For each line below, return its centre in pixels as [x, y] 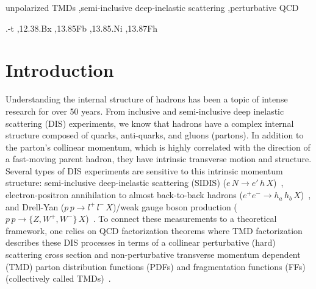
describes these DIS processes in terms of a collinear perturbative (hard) [141, 242]
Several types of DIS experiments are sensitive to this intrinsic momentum [144, 170]
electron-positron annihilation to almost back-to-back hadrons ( [124, 195]
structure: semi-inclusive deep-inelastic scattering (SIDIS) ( [116, 183]
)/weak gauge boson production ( [175, 206]
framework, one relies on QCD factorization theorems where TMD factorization [154, 230]
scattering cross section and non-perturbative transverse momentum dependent [153, 255]
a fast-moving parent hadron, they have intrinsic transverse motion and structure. [159, 159]
